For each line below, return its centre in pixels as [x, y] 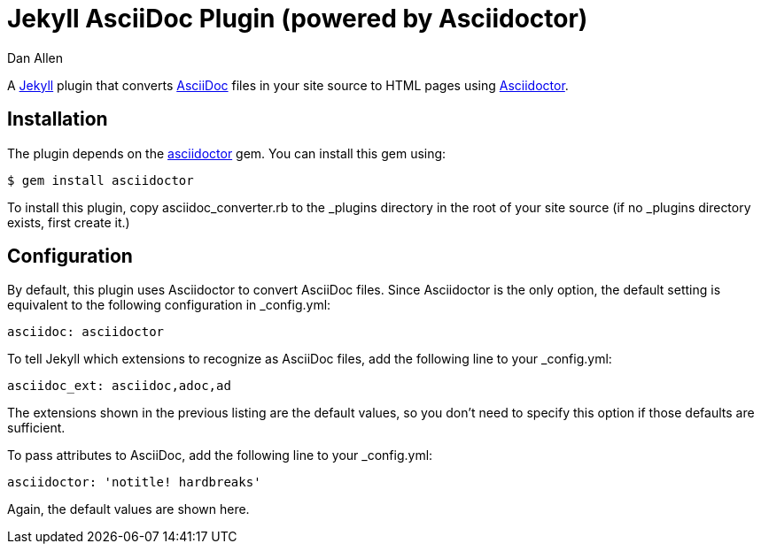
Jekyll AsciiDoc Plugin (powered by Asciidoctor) [298, 19]
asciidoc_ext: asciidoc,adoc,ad [119, 386]
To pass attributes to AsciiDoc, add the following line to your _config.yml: [220, 455]
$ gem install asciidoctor [101, 180]
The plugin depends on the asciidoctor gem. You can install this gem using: [227, 153]
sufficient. [36, 428]
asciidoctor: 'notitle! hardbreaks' [134, 482]
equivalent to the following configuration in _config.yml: [169, 305]
